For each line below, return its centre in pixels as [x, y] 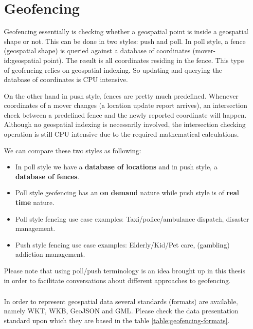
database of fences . [47, 176]
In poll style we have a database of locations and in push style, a [116, 167]
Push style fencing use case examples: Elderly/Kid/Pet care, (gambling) [122, 244]
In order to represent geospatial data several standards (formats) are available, [121, 301]
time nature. [35, 202]
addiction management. [50, 254]
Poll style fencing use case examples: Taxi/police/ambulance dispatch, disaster [132, 218]
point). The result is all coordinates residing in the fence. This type [144, 60]
